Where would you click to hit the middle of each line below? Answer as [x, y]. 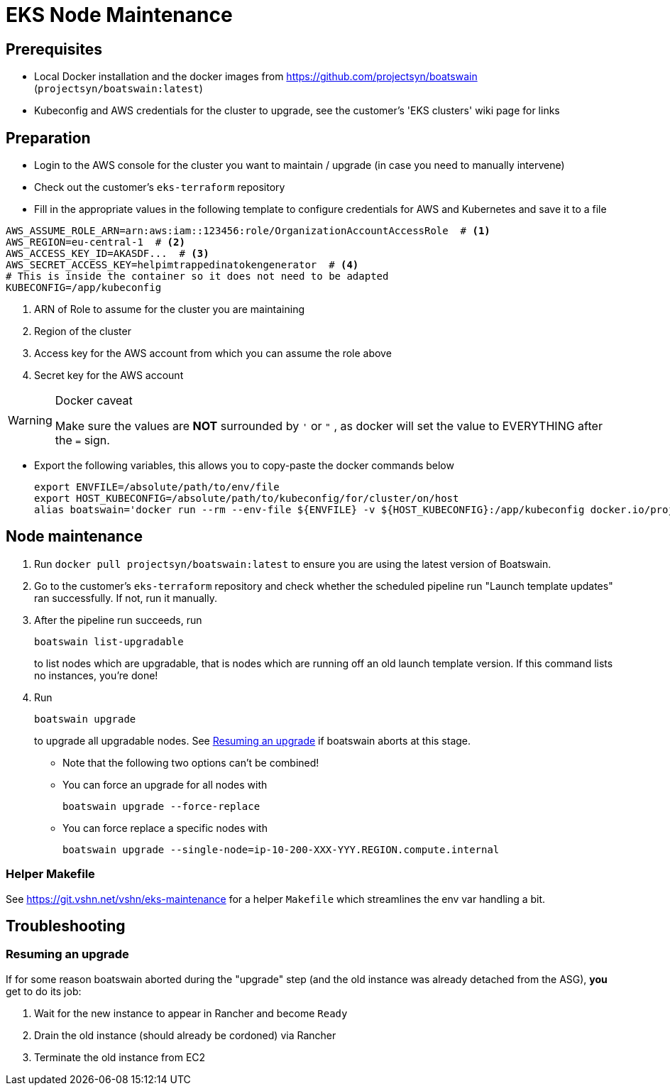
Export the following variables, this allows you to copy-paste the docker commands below [244, 466]
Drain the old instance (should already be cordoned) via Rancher [185, 1035]
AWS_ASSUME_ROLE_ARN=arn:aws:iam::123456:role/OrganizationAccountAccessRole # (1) [248, 231]
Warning [30, 421]
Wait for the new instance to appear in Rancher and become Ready [191, 1013]
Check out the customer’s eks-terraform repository [160, 187]
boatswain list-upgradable [109, 641]
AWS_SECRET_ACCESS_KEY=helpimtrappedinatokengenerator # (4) [182, 265]
